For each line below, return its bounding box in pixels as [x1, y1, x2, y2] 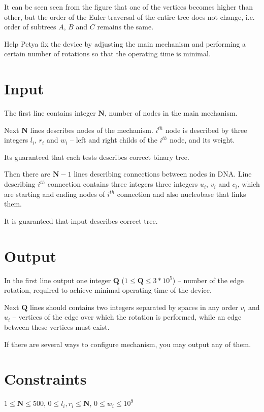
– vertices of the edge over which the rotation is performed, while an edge [12, 312, 242, 322]
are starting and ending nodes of [4, 188, 105, 199]
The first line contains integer [4, 108, 96, 118]
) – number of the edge [172, 274, 244, 285]
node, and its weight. [170, 134, 235, 145]
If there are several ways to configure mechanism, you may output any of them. [4, 338, 251, 349]
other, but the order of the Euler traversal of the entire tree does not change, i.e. [4, 11, 255, 22]
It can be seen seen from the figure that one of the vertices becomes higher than [4, 2, 253, 12]
